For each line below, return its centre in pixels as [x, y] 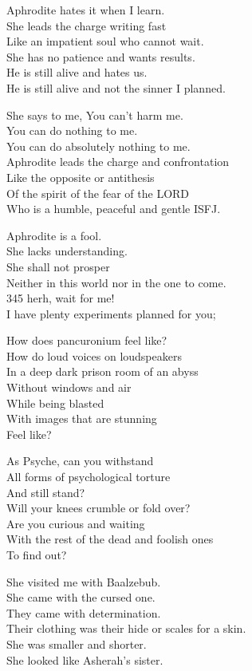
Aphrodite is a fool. [54, 235]
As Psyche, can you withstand [80, 461]
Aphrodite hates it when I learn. [86, 10]
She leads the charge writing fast [87, 25]
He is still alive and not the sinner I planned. [116, 87]
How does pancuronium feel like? [87, 340]
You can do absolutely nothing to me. [98, 146]
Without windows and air [69, 387]
